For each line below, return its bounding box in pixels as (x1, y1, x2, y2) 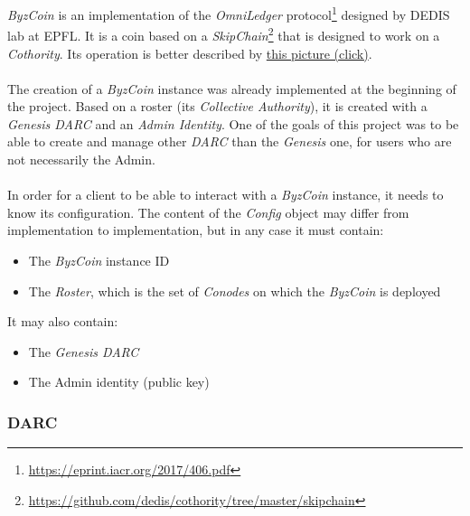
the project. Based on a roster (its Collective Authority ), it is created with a (7, 97, 428, 116)
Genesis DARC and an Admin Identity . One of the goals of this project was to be (7, 114, 459, 133)
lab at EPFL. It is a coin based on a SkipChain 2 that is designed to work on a (7, 23, 440, 44)
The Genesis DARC (28, 342, 139, 361)
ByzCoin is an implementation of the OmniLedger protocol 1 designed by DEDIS (7, 3, 450, 23)
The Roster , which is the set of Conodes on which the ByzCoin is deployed (28, 281, 441, 300)
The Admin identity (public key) (28, 372, 210, 391)
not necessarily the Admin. (7, 150, 155, 169)
